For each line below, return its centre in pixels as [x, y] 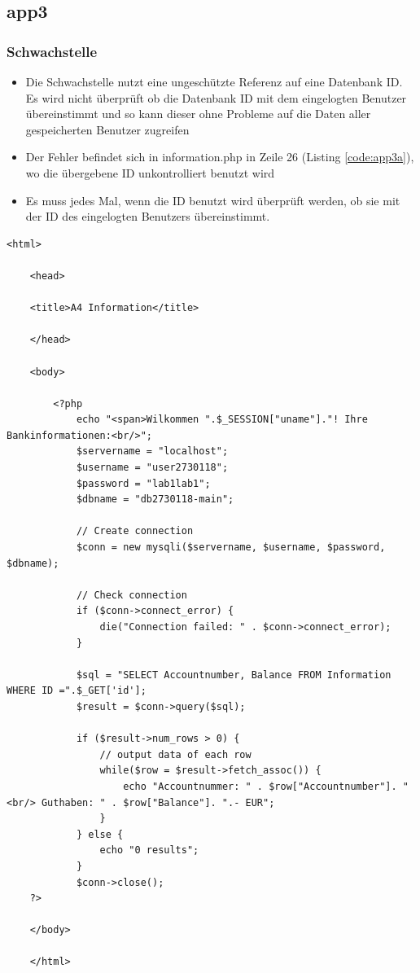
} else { [100, 834]
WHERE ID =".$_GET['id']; [77, 691]
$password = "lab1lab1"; [143, 483]
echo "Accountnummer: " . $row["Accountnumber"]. [260, 786]
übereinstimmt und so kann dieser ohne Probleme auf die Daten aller [198, 114]
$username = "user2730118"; [152, 468]
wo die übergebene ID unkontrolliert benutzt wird [150, 172]
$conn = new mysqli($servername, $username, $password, [231, 548]
